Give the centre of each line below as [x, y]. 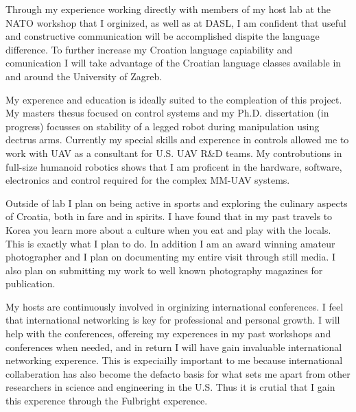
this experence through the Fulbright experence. [107, 401]
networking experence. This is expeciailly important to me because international [174, 360]
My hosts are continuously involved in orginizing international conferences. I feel [175, 306]
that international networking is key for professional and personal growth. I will [173, 320]
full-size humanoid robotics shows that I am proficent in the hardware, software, [174, 166]
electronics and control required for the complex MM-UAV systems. [148, 180]
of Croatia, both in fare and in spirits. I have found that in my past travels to [169, 216]
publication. [31, 283]
